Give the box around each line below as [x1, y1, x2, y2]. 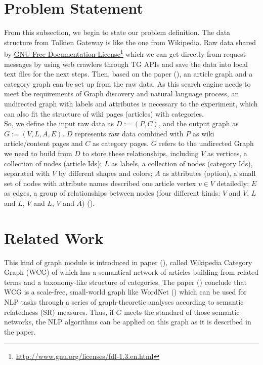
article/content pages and [4, 138, 83, 149]
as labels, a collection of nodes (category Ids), [111, 158, 253, 168]
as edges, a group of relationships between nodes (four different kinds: [4, 188, 221, 198]
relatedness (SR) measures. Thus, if [4, 306, 114, 317]
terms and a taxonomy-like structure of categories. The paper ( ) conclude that [4, 276, 247, 287]
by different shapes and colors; [58, 168, 153, 178]
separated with [4, 168, 50, 178]
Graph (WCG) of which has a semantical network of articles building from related [4, 267, 259, 277]
